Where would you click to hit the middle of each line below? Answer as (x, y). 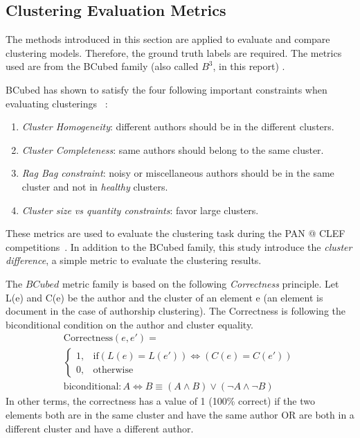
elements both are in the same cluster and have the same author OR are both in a (180, 414)
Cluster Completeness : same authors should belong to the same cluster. (173, 149)
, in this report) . (249, 66)
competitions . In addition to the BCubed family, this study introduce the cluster (179, 246)
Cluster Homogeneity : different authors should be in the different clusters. (178, 126)
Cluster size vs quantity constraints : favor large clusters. (140, 210)
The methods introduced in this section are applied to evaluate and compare (168, 39)
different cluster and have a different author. (100, 428)
